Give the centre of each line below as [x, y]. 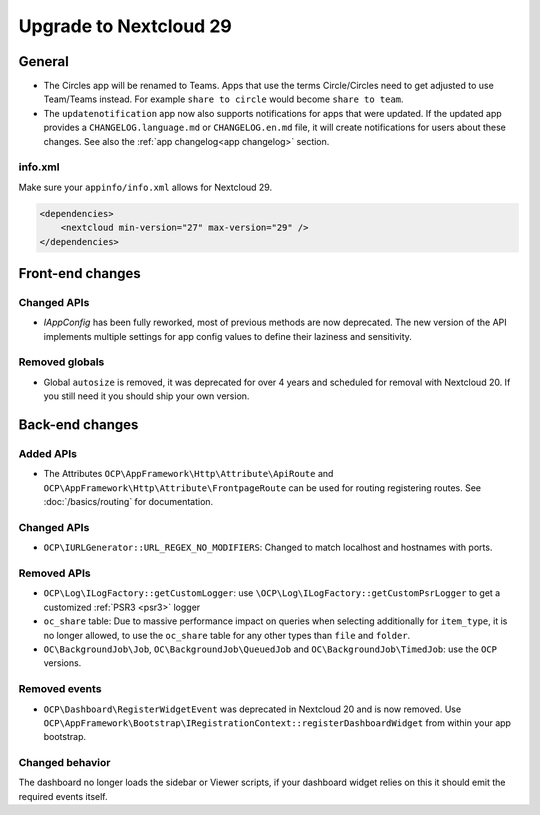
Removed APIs [54, 573]
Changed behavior [64, 763]
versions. [62, 663]
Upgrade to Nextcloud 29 [125, 26]
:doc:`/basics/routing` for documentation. [128, 502]
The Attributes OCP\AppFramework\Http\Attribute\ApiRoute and [188, 474]
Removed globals [61, 362]
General [44, 61]
